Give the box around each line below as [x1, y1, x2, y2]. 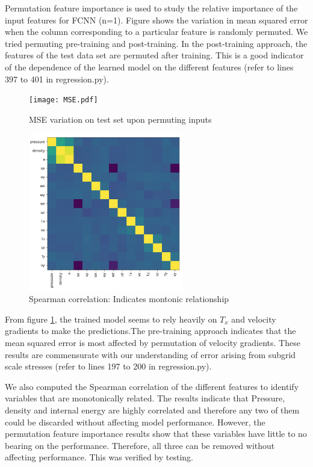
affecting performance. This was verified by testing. [5, 451, 193, 463]
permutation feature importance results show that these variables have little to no [5, 427, 307, 440]
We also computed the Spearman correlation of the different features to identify [5, 380, 299, 392]
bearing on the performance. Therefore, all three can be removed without [5, 439, 275, 451]
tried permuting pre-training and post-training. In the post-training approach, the [5, 37, 308, 49]
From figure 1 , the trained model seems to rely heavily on [5, 312, 217, 325]
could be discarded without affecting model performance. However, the [5, 415, 265, 428]
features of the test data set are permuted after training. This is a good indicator [5, 49, 304, 61]
